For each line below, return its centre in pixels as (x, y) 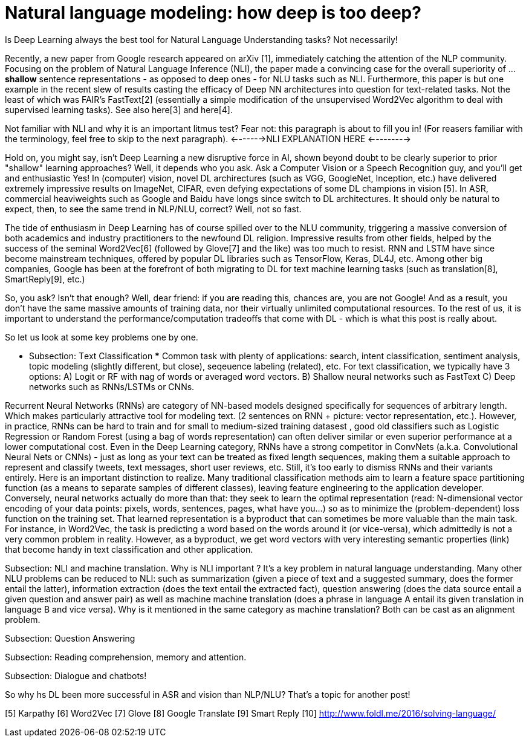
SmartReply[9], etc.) (45, 279)
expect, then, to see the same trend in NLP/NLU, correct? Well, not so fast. (153, 209)
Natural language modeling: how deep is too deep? (213, 13)
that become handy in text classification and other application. (129, 549)
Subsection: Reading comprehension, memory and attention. (126, 657)
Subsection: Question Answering (70, 638)
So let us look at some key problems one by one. (102, 337)
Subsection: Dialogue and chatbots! (76, 675)
